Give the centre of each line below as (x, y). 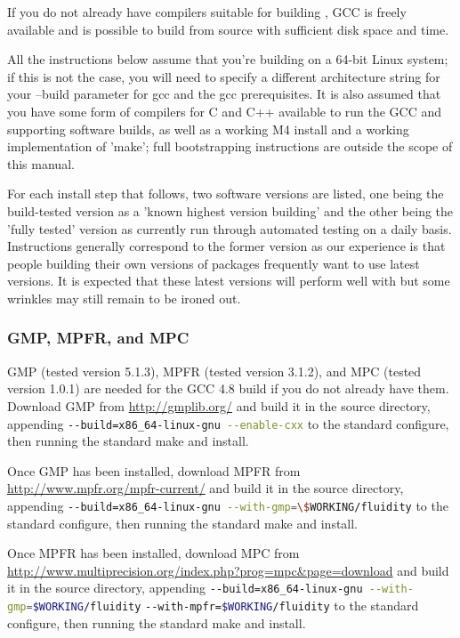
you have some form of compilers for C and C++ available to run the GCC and (225, 111)
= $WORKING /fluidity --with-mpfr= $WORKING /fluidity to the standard (222, 606)
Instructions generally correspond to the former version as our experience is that (226, 246)
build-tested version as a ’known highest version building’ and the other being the (230, 210)
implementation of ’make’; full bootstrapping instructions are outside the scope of (230, 146)
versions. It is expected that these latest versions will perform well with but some (229, 281)
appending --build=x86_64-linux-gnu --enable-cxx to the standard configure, (228, 423)
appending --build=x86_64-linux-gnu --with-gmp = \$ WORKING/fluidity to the (228, 505)
